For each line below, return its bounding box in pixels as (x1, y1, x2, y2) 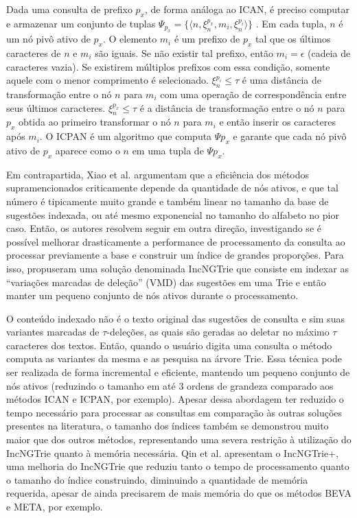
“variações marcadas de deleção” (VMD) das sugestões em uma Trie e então (6, 274, 326, 289)
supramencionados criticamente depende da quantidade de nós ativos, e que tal (6, 180, 338, 195)
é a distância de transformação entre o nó (139, 100, 314, 115)
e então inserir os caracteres (219, 115, 336, 129)
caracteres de (6, 46, 61, 60)
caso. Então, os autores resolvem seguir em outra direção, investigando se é (6, 221, 321, 235)
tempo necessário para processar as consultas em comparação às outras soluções (6, 405, 343, 419)
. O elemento (103, 32, 157, 46)
